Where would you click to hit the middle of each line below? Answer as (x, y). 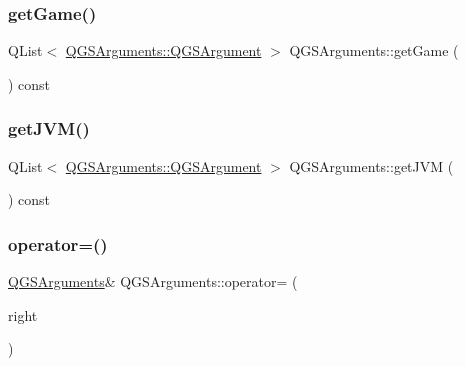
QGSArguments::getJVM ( (371, 165)
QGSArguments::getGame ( (374, 50)
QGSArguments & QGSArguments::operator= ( (153, 281)
